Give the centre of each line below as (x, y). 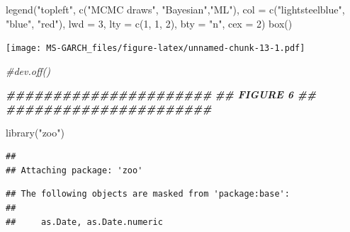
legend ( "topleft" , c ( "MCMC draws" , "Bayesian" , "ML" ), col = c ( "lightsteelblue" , (175, 9)
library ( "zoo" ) (35, 132)
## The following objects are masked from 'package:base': (148, 194)
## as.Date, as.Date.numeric (84, 222)
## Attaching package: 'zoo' (74, 170)
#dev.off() (28, 70)
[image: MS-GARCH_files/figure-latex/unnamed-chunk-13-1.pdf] (156, 48)
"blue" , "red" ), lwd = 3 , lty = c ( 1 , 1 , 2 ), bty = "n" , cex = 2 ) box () (149, 23)
